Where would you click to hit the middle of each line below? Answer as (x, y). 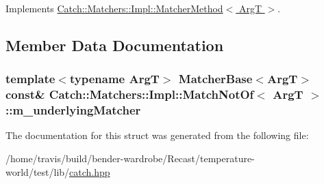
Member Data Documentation (115, 45)
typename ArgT (114, 79)
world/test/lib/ (38, 171)
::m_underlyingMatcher (73, 110)
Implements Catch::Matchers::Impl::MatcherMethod (114, 8)
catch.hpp (90, 171)
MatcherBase (215, 79)
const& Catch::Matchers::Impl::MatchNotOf (130, 94)
